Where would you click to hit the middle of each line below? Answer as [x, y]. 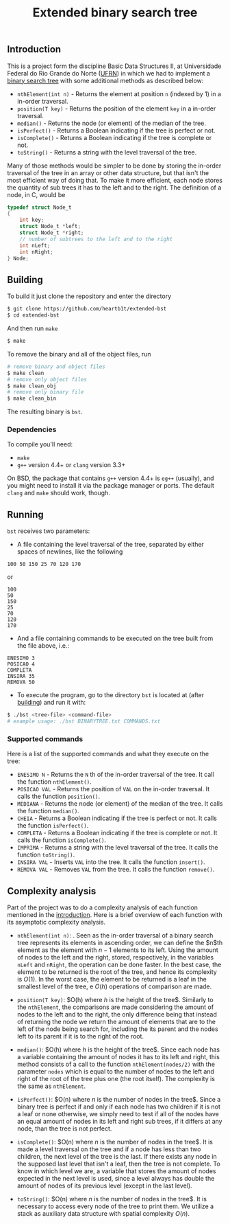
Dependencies [32, 429]
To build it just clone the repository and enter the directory [89, 296]
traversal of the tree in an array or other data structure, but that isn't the [108, 172]
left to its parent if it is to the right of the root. [80, 1036]
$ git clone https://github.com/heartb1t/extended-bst [87, 309]
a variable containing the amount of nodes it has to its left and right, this [118, 1057]
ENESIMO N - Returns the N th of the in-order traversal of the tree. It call [115, 775]
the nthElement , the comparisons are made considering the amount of [115, 1007]
